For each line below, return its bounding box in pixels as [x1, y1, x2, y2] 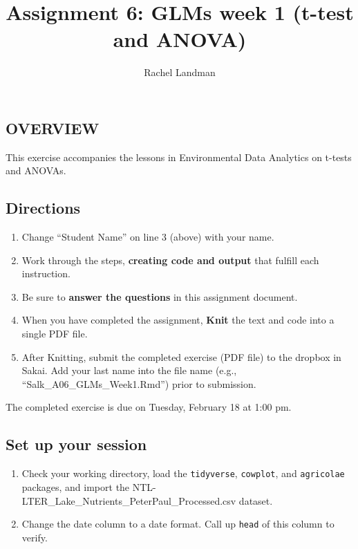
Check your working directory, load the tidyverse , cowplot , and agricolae [21, 466, 345, 481]
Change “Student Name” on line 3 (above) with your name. [21, 230, 274, 244]
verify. [21, 530, 48, 544]
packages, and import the [21, 479, 130, 494]
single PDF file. [21, 326, 88, 341]
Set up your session [6, 434, 147, 455]
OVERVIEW [6, 117, 100, 138]
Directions [6, 197, 81, 218]
